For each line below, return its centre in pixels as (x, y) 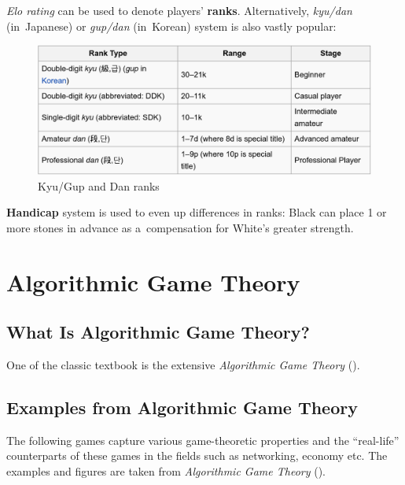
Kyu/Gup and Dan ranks (99, 185)
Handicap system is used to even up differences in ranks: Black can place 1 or (197, 212)
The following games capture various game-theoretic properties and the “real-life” (203, 440)
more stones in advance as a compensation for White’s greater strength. (180, 227)
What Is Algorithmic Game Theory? (158, 332)
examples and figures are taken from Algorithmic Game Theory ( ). (166, 470)
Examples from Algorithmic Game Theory (182, 407)
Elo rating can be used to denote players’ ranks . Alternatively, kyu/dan (179, 10)
